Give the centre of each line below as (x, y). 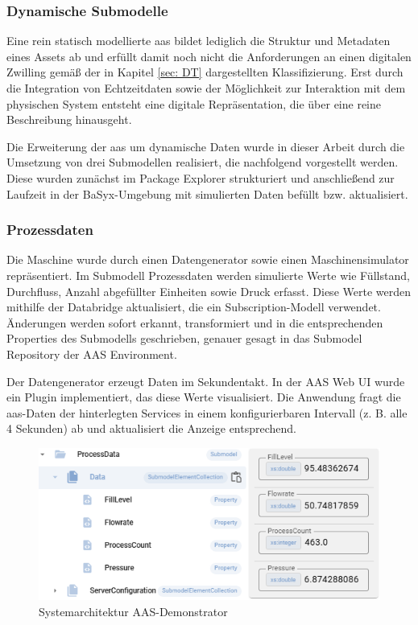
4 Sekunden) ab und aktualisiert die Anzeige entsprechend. (151, 428)
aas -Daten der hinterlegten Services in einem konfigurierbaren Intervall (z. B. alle (207, 412)
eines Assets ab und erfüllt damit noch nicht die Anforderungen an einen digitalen (209, 56)
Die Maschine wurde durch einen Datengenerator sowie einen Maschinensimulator (208, 259)
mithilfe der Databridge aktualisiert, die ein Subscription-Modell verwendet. (194, 307)
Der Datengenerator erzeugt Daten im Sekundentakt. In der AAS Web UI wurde (206, 381)
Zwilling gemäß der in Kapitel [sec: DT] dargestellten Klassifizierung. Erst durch (205, 72)
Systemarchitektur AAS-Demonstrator (133, 611)
